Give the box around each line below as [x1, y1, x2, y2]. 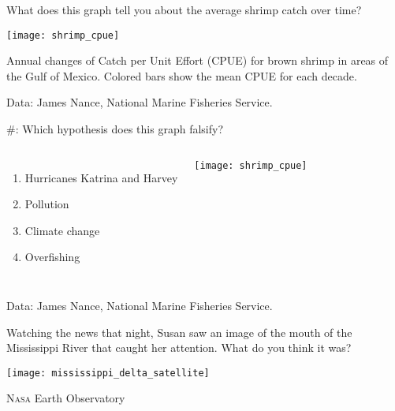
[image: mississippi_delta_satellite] [6, 367, 210, 379]
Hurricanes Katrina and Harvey [24, 169, 178, 185]
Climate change [24, 222, 100, 238]
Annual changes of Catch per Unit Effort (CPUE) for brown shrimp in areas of [6, 52, 389, 69]
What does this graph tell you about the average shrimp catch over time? [6, 2, 362, 17]
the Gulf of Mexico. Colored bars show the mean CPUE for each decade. [6, 67, 357, 84]
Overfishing [24, 248, 80, 265]
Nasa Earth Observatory [6, 390, 125, 406]
